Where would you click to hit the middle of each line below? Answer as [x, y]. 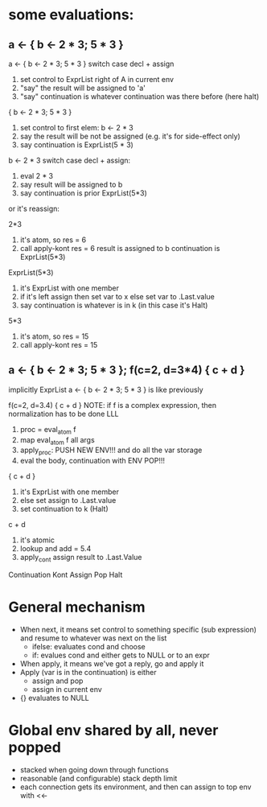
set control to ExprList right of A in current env [97, 79]
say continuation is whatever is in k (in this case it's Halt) [114, 305]
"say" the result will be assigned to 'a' [83, 88]
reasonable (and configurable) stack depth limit [99, 778]
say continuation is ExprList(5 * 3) [77, 145]
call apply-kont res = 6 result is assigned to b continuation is [120, 248]
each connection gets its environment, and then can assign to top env [136, 787]
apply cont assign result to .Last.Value [81, 558]
